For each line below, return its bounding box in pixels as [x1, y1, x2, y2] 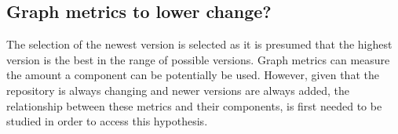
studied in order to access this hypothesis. [6, 113, 208, 129]
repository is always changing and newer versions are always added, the [6, 81, 349, 98]
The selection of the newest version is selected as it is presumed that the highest [6, 36, 393, 53]
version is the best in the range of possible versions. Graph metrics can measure [6, 51, 390, 67]
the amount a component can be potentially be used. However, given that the [6, 67, 379, 83]
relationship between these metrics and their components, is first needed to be [6, 97, 382, 114]
